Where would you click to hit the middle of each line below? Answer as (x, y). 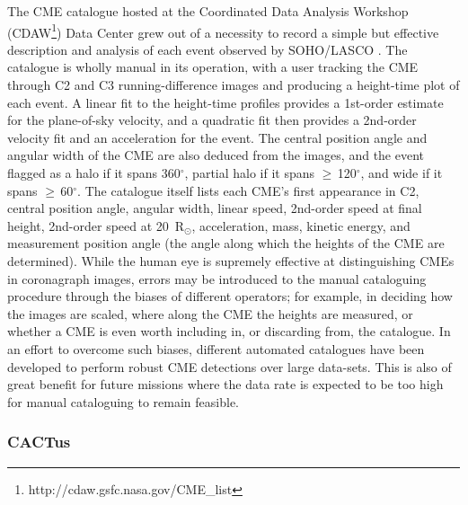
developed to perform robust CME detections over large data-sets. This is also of (230, 366)
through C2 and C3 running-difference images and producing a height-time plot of (234, 85)
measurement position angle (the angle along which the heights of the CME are (226, 243)
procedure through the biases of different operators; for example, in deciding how (230, 296)
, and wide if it (402, 173)
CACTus (39, 442)
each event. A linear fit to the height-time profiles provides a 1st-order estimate (225, 102)
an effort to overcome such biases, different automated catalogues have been (216, 348)
